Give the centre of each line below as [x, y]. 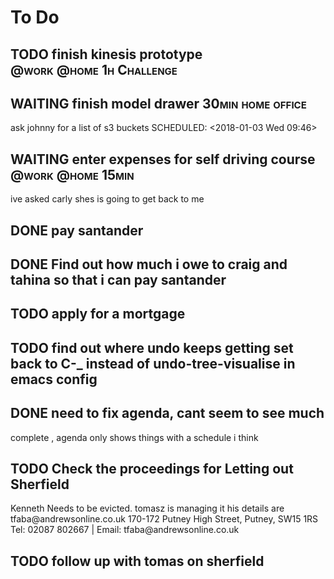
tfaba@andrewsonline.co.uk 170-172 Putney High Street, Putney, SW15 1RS [164, 519]
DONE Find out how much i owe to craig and [149, 264]
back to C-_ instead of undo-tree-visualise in [153, 363]
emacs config [54, 379]
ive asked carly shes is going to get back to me [107, 199]
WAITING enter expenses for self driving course [163, 159]
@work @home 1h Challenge [94, 69]
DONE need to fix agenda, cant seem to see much [167, 413]
